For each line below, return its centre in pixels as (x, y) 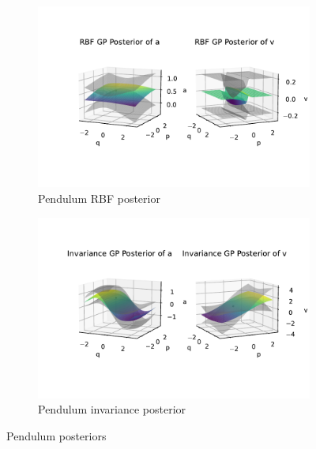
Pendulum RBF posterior (99, 198)
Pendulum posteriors (56, 436)
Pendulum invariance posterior (112, 409)
